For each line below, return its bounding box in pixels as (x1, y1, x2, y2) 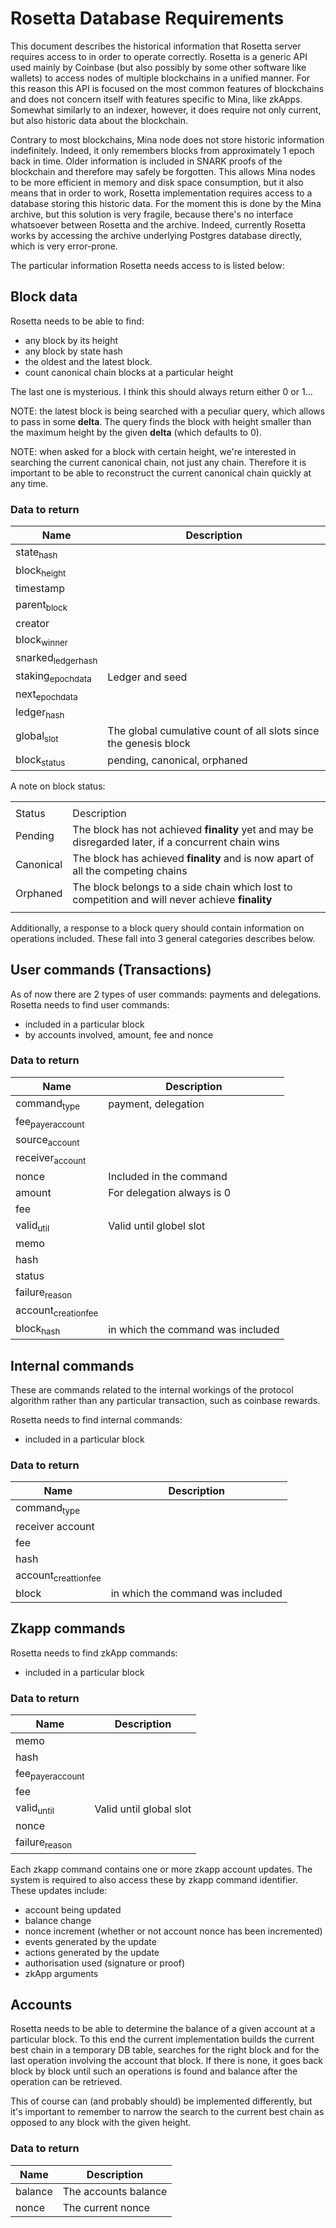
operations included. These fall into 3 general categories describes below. (10, 932, 316, 944)
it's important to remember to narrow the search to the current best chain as (10, 2106, 325, 2118)
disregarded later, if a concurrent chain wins (72, 835, 280, 849)
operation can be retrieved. (10, 2076, 123, 2088)
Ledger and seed (107, 670, 188, 684)
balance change (24, 1914, 92, 1926)
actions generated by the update (24, 1946, 160, 1958)
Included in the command (108, 1169, 228, 1183)
